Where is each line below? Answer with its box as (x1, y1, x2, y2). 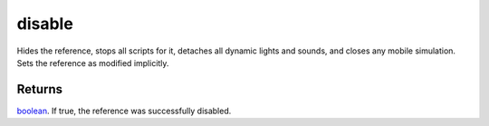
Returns (16, 82, 63, 97)
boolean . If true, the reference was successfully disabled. (16, 105, 232, 116)
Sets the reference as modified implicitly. (16, 57, 169, 68)
